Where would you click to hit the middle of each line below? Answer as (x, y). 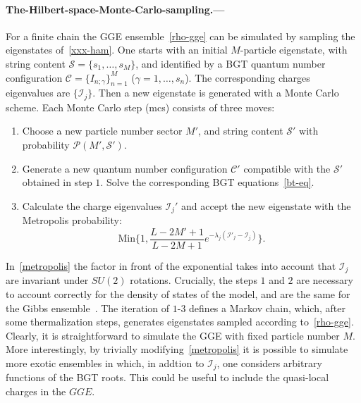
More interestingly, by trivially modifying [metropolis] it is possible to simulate (177, 349)
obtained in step (57, 182)
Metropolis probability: (72, 220)
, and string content (241, 131)
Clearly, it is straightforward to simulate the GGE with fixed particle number (173, 335)
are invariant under (47, 280)
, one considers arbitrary (269, 362)
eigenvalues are (38, 93)
